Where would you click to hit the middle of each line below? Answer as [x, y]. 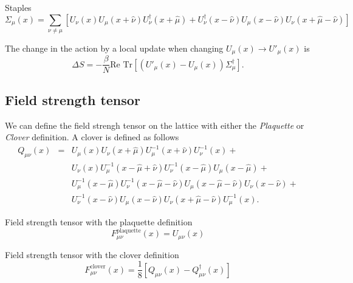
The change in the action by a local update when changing [114, 48]
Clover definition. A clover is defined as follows [92, 137]
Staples [18, 7]
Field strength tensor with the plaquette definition [99, 222]
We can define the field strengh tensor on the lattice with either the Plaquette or [155, 125]
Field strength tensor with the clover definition [92, 254]
